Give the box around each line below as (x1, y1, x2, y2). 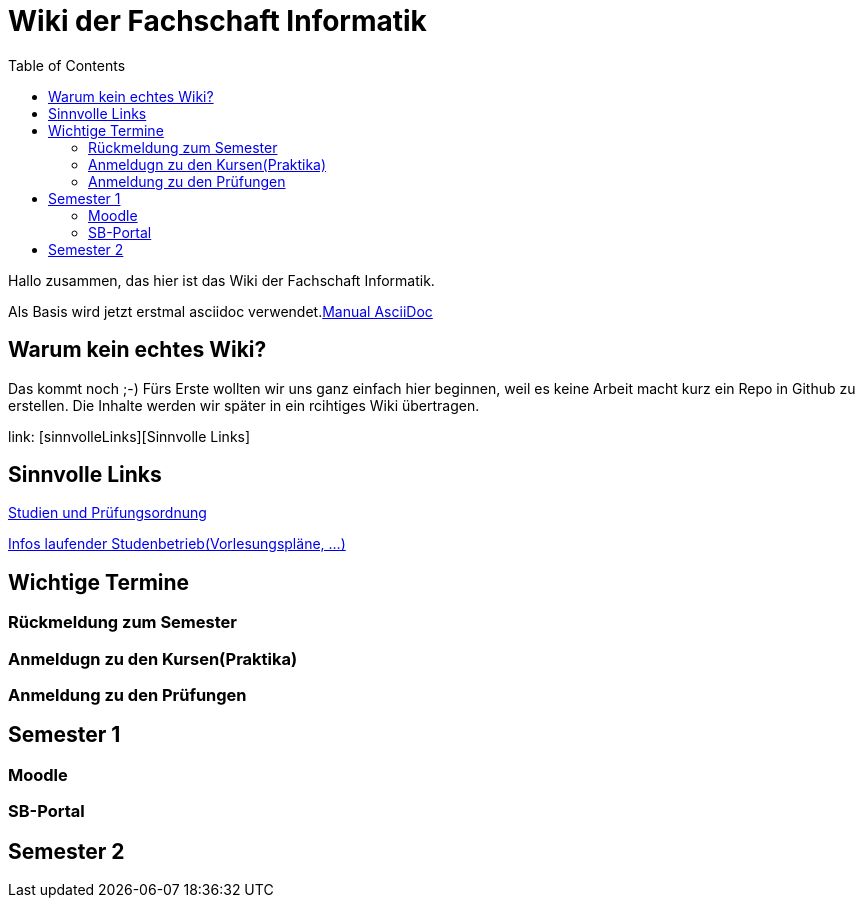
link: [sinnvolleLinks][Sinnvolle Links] (8, 427, 251, 445)
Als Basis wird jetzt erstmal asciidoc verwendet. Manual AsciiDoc (8, 302, 433, 320)
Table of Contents (8, 56, 126, 74)
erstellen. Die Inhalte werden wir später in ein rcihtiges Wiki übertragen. (8, 396, 480, 414)
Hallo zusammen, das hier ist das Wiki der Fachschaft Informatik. (8, 271, 435, 289)
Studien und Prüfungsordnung (8, 504, 207, 522)
